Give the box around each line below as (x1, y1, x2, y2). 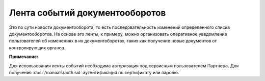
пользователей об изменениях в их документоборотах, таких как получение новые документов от (9, 38, 217, 44)
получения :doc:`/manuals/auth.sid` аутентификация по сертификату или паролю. (9, 69, 179, 75)
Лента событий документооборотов (9, 7, 166, 18)
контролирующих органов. (9, 44, 66, 51)
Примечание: (9, 54, 39, 60)
